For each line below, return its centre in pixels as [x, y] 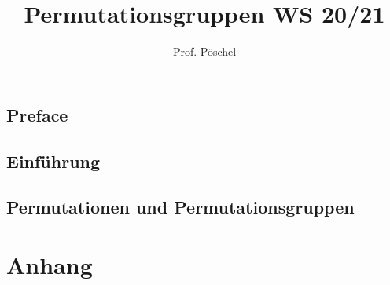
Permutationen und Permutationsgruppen [180, 207]
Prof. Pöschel [204, 51]
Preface [37, 114]
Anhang [50, 264]
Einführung [53, 161]
